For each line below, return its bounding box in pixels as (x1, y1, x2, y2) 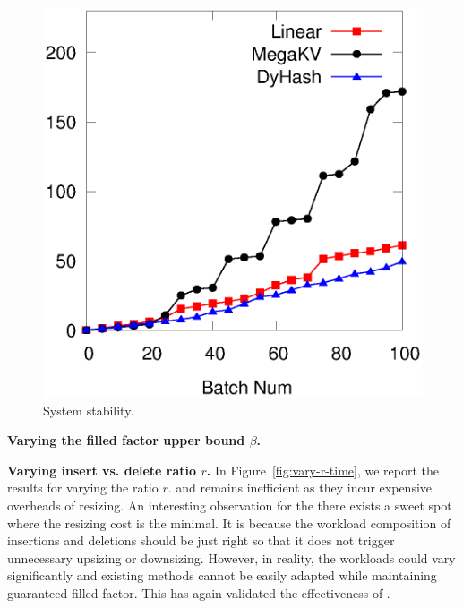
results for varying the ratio (7, 478, 159, 497)
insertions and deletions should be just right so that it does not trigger (7, 531, 395, 550)
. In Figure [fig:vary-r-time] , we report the (206, 460, 440, 479)
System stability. (43, 400, 134, 419)
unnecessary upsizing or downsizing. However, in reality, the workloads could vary (7, 548, 456, 567)
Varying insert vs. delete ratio (7, 460, 197, 479)
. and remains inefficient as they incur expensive (167, 478, 433, 497)
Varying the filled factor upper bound (7, 431, 245, 450)
